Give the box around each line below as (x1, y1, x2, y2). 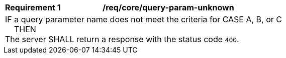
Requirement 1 (5, 2, 61, 12)
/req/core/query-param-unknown (103, 2, 234, 12)
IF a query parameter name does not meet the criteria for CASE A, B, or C (5, 14, 282, 24)
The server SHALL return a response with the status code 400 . (5, 34, 239, 44)
